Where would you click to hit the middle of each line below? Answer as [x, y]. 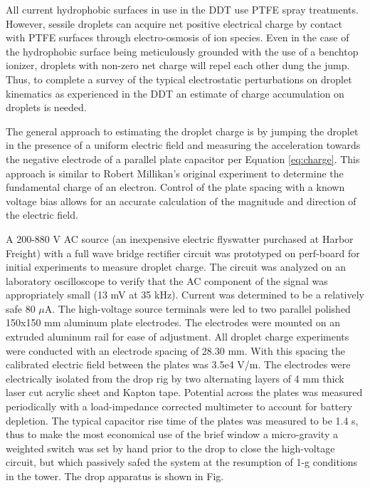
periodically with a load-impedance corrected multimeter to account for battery [179, 406]
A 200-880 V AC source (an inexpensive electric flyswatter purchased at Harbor [180, 238]
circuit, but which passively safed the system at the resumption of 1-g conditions [182, 462]
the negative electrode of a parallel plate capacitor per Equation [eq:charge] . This [183, 159]
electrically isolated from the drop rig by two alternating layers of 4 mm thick [175, 378]
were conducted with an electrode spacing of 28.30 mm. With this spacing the [176, 350]
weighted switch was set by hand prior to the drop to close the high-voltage [170, 448]
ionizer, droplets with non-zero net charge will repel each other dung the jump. [178, 65]
